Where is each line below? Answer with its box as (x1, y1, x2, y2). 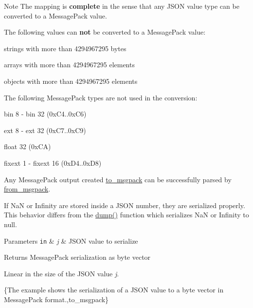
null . (4, 219, 17, 229)
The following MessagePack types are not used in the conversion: (4, 92, 198, 102)
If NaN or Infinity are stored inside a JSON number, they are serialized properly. (4, 200, 245, 210)
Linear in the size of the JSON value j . (4, 268, 119, 278)
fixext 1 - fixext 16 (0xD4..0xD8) (4, 157, 102, 168)
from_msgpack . (4, 184, 51, 194)
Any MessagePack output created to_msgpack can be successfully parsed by (4, 174, 232, 184)
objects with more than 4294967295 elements (4, 76, 138, 86)
